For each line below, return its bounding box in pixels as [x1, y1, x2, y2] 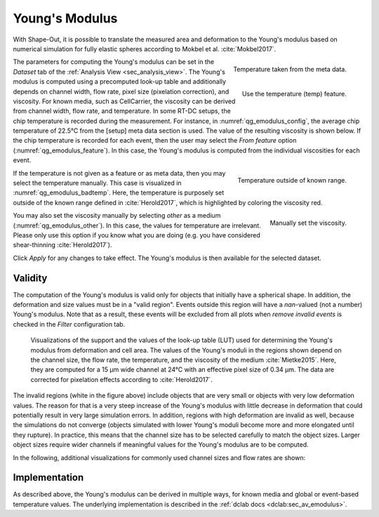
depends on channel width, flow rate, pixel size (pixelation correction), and [13, 87, 230, 96]
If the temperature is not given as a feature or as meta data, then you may [13, 169, 226, 177]
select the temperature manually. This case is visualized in [13, 179, 182, 188]
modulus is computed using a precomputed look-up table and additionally [13, 77, 227, 86]
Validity [13, 272, 48, 284]
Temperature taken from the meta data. [232, 65, 347, 74]
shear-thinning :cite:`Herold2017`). [13, 241, 112, 249]
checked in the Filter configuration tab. [13, 320, 126, 328]
